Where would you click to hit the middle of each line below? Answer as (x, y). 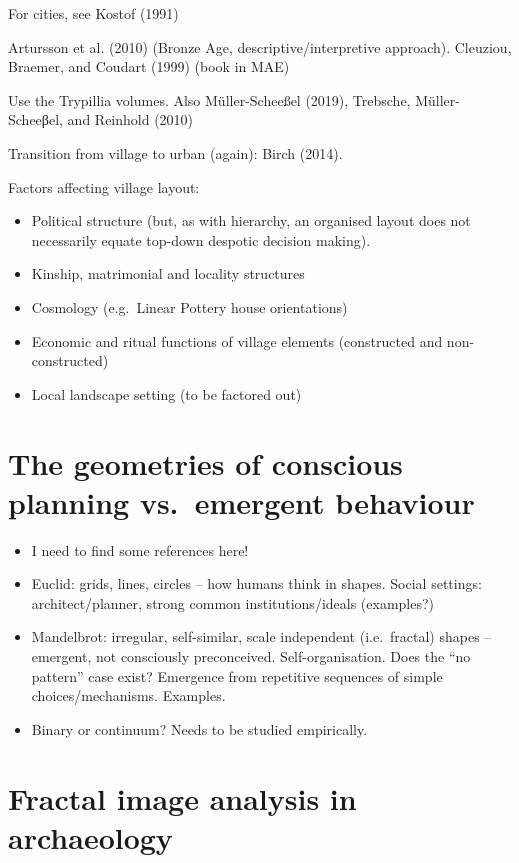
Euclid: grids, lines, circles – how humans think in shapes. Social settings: (256, 583)
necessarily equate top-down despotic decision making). (201, 239)
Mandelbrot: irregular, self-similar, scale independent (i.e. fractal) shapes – (261, 636)
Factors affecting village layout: (104, 186)
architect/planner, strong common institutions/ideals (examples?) (233, 602)
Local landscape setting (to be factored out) (166, 393)
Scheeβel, (35, 119)
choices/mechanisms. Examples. (128, 695)
